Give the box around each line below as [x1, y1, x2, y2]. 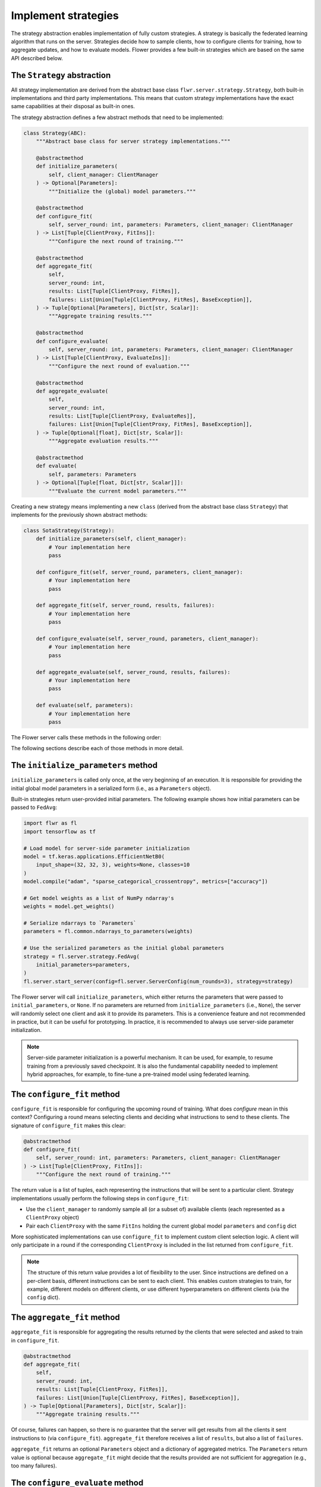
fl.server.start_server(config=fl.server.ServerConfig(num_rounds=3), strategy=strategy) [23, 978, 294, 984]
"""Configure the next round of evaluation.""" [48, 363, 190, 369]
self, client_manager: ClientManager [48, 171, 159, 178]
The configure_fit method [11, 1089, 120, 1099]
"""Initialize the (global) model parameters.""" [48, 188, 196, 194]
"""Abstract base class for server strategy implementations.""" [36, 138, 231, 145]
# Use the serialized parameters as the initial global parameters [23, 945, 225, 952]
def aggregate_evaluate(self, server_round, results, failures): [36, 669, 231, 675]
